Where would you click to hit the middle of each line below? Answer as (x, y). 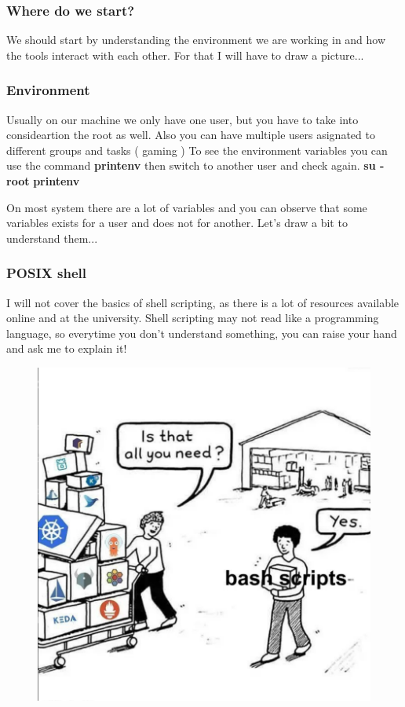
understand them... (52, 238)
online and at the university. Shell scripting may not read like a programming (193, 318)
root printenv (43, 181)
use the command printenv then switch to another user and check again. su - (195, 165)
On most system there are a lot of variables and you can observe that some (187, 207)
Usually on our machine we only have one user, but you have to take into (182, 119)
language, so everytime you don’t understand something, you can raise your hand (202, 333)
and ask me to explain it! (67, 348)
